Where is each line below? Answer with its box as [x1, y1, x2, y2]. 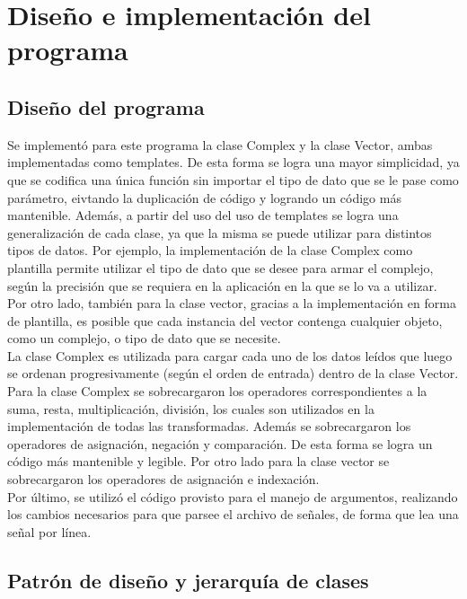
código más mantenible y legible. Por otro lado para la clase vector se [7, 452, 390, 471]
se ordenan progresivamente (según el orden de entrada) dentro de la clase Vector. [7, 364, 459, 383]
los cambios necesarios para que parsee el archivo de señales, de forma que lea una [7, 505, 459, 524]
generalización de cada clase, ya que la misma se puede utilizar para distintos [7, 223, 432, 242]
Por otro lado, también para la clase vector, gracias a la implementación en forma [7, 294, 456, 313]
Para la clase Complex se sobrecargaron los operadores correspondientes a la [7, 382, 427, 401]
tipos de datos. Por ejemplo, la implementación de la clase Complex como [7, 241, 413, 260]
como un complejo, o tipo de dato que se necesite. [7, 329, 281, 348]
